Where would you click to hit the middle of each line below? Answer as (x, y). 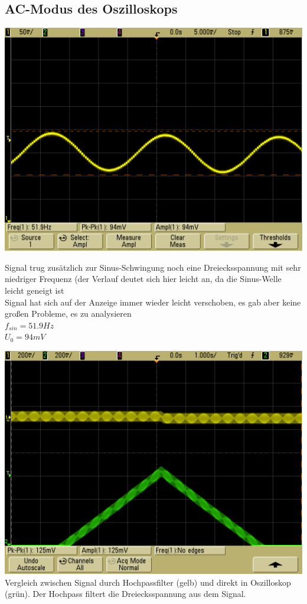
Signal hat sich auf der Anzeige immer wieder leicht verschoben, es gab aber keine (153, 302)
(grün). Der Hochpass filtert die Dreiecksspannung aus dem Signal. (125, 594)
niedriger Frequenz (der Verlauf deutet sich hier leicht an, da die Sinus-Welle (143, 279)
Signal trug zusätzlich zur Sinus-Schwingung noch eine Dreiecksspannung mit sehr (153, 267)
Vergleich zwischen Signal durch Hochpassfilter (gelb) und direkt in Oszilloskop (148, 582)
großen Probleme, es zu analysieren (68, 314)
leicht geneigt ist (35, 290)
